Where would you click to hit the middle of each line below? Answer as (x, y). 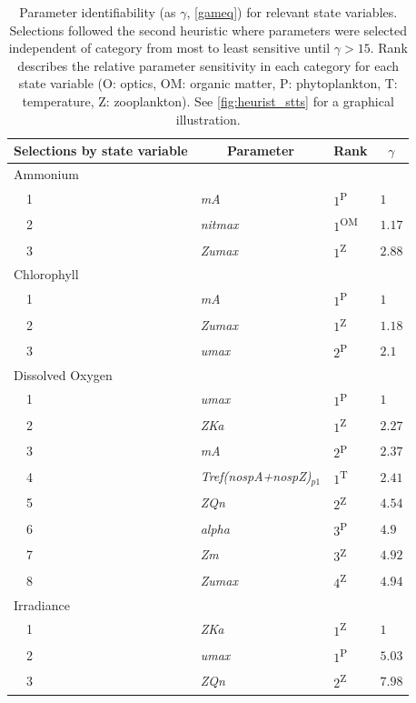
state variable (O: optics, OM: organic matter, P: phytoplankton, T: (208, 83)
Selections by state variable (101, 151)
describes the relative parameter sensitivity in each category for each (208, 65)
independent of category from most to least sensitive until (169, 48)
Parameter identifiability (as (98, 12)
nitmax (219, 224)
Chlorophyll (46, 274)
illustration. (208, 119)
